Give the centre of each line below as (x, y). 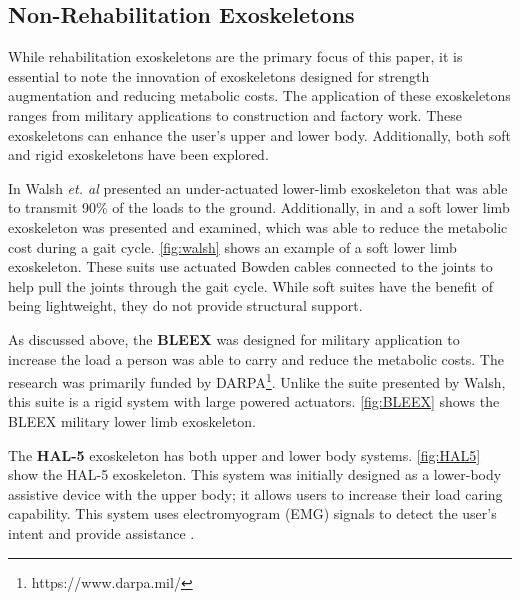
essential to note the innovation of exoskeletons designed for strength (219, 75)
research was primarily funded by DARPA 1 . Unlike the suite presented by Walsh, (257, 380)
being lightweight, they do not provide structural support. (185, 305)
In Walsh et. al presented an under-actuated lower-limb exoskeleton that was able (258, 187)
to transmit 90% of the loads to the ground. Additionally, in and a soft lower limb (259, 207)
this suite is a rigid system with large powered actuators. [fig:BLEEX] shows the (254, 401)
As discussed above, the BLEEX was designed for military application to (234, 338)
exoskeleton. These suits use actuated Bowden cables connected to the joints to (250, 266)
